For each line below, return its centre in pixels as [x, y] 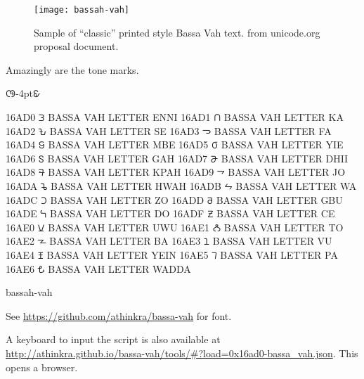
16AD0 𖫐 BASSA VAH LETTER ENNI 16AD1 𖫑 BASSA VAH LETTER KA [175, 117]
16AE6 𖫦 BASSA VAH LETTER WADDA [98, 268]
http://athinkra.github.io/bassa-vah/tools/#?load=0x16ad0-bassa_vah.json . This [182, 353]
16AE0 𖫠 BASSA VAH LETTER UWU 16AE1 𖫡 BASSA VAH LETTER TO [175, 227]
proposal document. [76, 46]
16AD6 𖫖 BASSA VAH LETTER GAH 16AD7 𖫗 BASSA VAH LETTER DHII [177, 158]
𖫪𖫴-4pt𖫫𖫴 [23, 93]
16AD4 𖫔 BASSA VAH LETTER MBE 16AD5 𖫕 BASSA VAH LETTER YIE [175, 144]
